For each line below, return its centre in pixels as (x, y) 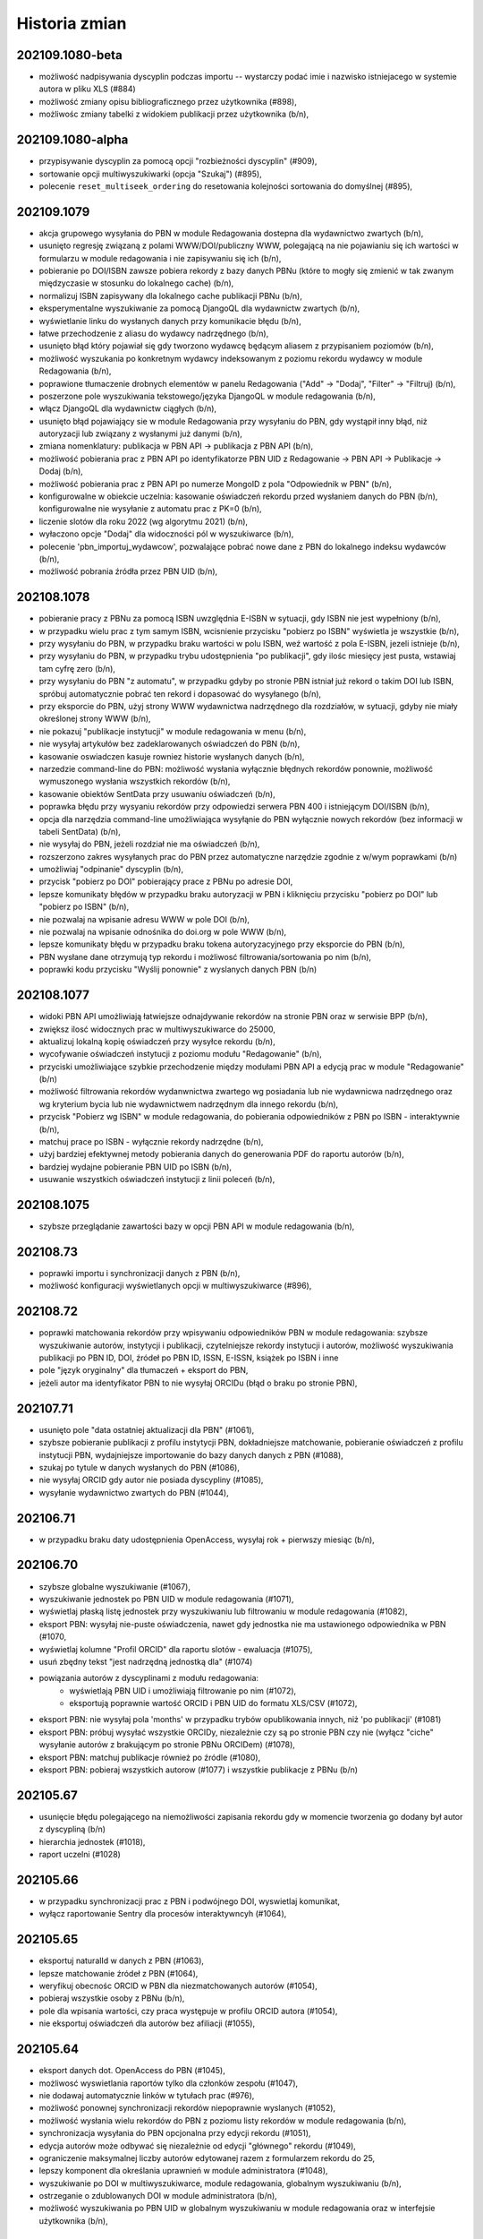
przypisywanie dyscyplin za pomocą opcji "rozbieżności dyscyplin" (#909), (178, 161)
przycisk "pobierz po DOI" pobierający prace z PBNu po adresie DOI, (166, 881)
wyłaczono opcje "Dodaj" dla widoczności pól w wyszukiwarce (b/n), (166, 534)
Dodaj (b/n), (61, 471)
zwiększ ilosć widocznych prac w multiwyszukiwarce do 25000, (157, 1029)
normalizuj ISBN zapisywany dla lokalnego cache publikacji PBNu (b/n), (171, 296)
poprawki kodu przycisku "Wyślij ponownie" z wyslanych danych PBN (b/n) (178, 969)
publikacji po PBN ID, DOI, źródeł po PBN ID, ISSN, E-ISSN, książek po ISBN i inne (189, 1358)
